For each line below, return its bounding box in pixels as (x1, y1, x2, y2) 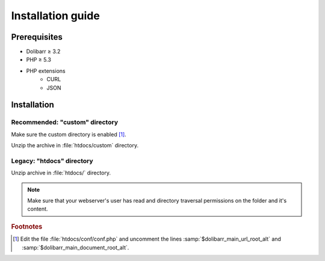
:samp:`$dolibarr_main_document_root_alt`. (22, 244, 129, 251)
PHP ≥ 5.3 (26, 56, 51, 63)
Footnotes (11, 223, 43, 231)
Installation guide (11, 9, 101, 22)
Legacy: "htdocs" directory (11, 156, 93, 165)
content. (27, 205, 48, 213)
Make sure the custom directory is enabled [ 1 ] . (11, 130, 126, 138)
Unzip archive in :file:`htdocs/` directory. (11, 169, 111, 177)
